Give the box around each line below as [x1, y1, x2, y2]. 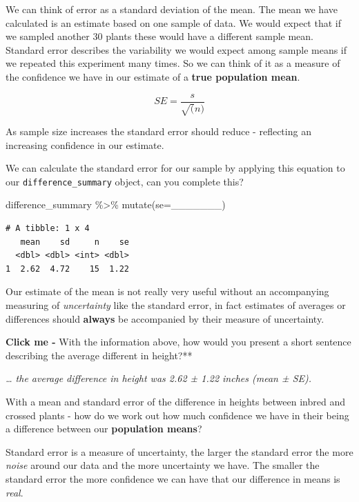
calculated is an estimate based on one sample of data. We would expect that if [6, 15, 341, 30]
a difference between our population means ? [6, 421, 202, 436]
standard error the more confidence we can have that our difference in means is [6, 471, 340, 485]
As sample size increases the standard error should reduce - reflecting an [6, 124, 311, 139]
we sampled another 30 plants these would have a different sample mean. [6, 29, 313, 43]
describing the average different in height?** [6, 348, 193, 362]
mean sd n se [20, 237, 129, 247]
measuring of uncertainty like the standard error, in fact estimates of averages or [6, 298, 346, 312]
